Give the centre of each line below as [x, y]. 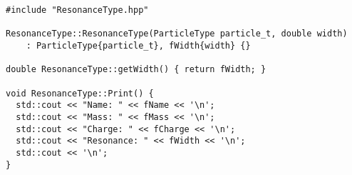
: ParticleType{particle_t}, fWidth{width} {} [138, 45]
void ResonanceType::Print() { [80, 93]
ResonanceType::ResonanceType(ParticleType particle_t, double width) [177, 34]
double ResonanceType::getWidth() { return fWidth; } [136, 70]
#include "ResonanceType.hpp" [77, 10]
